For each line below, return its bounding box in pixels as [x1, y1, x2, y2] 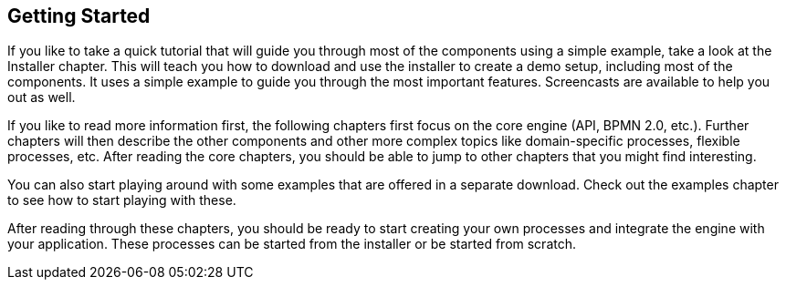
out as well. [7, 89, 76, 106]
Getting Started [7, 5, 151, 27]
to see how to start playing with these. [7, 192, 236, 209]
